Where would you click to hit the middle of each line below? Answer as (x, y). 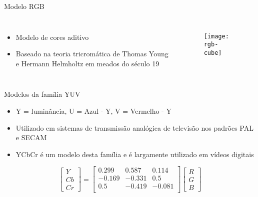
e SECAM (31, 137)
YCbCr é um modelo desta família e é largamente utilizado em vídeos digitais (135, 154)
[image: (216, 36)
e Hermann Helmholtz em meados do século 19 (87, 63)
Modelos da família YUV (42, 94)
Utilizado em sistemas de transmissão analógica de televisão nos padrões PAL (134, 127)
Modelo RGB (24, 6)
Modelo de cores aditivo (52, 37)
